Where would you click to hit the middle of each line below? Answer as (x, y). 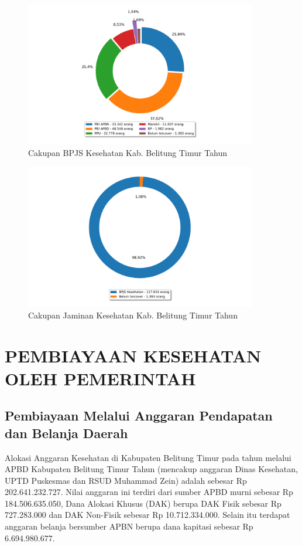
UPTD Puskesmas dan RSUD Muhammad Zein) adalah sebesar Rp (126, 480)
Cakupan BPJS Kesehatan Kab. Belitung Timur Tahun (128, 153)
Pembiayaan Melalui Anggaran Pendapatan (139, 416)
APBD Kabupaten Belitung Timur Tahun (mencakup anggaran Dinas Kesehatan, (151, 469)
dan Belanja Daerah (66, 433)
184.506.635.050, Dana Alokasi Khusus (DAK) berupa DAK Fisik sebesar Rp (143, 503)
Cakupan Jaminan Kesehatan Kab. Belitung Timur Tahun (133, 315)
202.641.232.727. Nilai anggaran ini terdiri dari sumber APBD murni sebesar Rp (149, 492)
